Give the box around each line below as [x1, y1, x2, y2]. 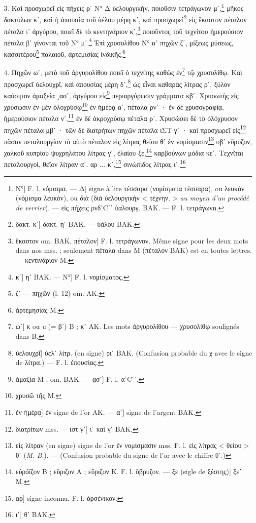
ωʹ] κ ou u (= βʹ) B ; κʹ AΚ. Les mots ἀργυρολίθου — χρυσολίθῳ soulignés [15, 321, 239, 331]
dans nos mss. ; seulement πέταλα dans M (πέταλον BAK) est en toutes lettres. [15, 245, 252, 255]
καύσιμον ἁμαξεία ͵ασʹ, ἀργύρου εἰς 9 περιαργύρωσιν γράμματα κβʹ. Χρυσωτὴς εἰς [4, 88, 239, 100]
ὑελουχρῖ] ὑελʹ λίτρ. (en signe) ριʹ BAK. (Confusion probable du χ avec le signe [15, 347, 252, 358]
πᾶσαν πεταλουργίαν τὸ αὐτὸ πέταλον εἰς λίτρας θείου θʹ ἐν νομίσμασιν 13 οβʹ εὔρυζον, [4, 134, 252, 146]
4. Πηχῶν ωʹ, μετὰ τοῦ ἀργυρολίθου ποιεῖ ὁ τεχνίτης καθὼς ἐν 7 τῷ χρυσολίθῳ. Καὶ [4, 66, 242, 77]
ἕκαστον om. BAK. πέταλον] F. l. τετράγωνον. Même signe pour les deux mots [15, 235, 248, 245]
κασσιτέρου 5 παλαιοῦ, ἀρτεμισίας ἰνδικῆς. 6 [4, 47, 126, 59]
